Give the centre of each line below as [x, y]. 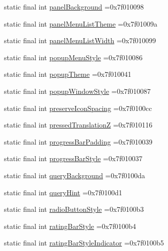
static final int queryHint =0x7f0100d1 [63, 192]
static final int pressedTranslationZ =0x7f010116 [78, 125]
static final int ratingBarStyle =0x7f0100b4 [70, 226]
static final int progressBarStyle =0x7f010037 [73, 158]
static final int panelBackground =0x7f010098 [74, 7]
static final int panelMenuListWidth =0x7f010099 [80, 40]
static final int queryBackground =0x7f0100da [74, 175]
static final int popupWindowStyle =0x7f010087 [77, 91]
